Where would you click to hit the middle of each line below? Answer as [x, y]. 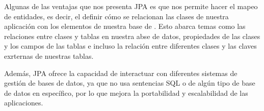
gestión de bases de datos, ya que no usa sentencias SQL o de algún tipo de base [130, 83]
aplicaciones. [24, 103]
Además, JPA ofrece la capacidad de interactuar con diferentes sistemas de [121, 73]
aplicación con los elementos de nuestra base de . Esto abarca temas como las [125, 26]
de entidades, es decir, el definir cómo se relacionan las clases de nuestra [116, 16]
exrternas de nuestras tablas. [49, 55]
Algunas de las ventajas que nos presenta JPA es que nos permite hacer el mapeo [131, 6]
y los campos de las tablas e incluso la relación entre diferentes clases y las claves [130, 46]
